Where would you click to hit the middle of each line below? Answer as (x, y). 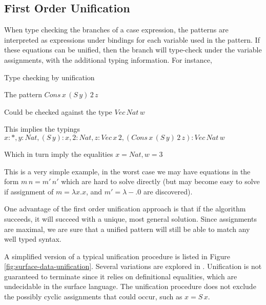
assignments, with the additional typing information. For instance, (108, 59)
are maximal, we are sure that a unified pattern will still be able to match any (127, 229)
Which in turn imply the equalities (59, 154)
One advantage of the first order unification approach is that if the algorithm (125, 209)
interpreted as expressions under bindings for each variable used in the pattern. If (132, 39)
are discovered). (168, 191)
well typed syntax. (33, 239)
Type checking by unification (49, 77)
